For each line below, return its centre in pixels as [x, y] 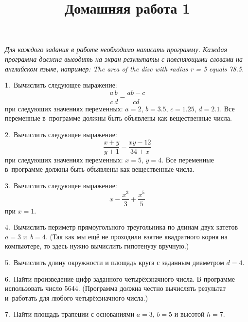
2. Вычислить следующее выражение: [61, 134]
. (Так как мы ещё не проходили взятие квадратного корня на [136, 236]
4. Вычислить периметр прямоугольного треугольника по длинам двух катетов [122, 227]
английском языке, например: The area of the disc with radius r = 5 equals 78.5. [124, 68]
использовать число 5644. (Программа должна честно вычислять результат [115, 288]
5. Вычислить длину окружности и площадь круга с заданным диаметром [115, 262]
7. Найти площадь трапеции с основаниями [70, 314]
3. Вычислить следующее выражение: [61, 185]
